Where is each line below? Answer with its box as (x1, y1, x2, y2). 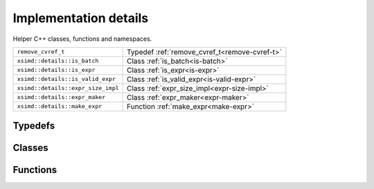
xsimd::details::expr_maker (17, 93, 106, 101)
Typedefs (12, 120, 55, 132)
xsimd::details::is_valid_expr (17, 75, 116, 83)
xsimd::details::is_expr (17, 66, 96, 74)
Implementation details (12, 10, 149, 26)
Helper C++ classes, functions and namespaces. (12, 35, 152, 43)
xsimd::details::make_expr (17, 102, 103, 110)
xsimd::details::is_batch (17, 57, 99, 65)
